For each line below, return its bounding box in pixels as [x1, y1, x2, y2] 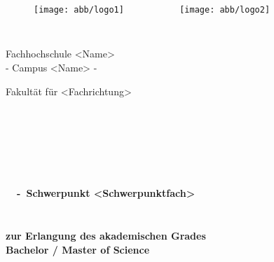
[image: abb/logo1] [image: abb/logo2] [34, 5, 270, 15]
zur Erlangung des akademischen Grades [6, 228, 206, 243]
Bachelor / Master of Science [6, 242, 150, 256]
